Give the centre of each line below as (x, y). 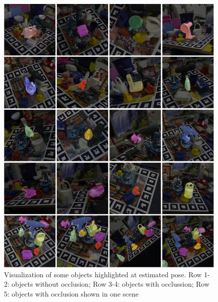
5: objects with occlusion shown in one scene (71, 293)
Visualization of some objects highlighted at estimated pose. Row (103, 274)
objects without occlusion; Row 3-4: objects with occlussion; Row (110, 284)
